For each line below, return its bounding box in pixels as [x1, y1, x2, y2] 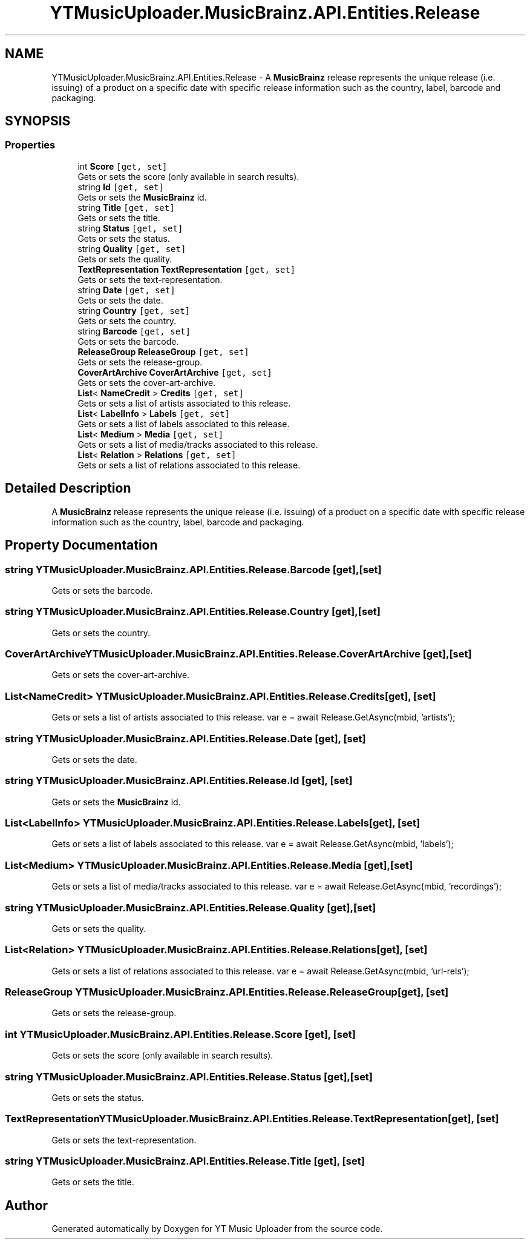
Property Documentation [5, 537, 158, 553]
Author [5, 1197, 48, 1213]
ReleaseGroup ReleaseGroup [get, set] [77, 346, 249, 357]
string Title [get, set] [77, 202, 175, 213]
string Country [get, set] [77, 305, 191, 316]
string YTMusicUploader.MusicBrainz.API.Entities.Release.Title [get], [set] [5, 1155, 365, 1167]
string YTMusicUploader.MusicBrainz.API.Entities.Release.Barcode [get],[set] [5, 563, 382, 576]
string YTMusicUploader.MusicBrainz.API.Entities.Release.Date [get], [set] [5, 732, 366, 745]
